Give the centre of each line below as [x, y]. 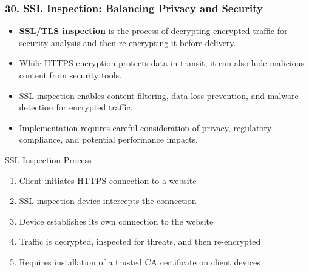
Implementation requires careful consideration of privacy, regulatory [145, 127]
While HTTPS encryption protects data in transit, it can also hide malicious [162, 63]
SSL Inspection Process [48, 159]
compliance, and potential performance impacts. [108, 139]
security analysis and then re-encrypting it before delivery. [127, 42]
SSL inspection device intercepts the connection [108, 201]
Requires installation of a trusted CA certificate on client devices [140, 261]
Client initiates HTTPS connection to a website [108, 180]
